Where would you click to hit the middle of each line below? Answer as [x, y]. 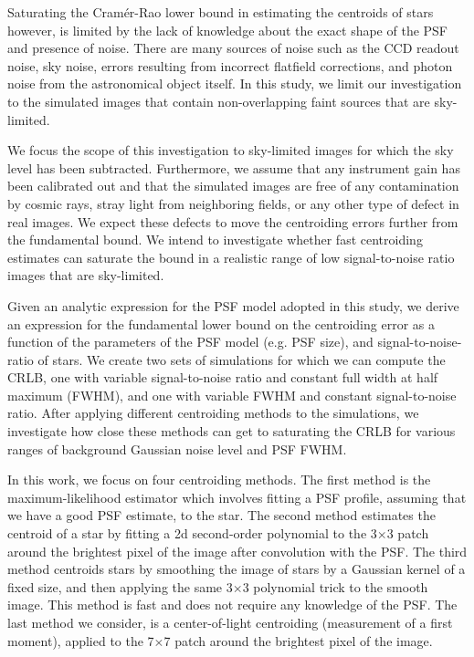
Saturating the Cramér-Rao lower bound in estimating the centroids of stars [221, 12]
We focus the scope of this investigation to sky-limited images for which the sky [231, 150]
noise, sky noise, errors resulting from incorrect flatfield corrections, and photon [230, 65]
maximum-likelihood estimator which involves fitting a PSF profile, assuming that [237, 497]
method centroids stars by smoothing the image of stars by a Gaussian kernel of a [237, 569]
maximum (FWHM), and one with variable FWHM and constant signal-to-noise [232, 395]
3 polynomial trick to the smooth [335, 586]
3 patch [408, 533]
